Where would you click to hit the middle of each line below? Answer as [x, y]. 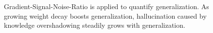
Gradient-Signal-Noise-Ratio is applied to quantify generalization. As [106, 6]
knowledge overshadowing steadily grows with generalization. [95, 25]
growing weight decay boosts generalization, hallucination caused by [105, 16]
